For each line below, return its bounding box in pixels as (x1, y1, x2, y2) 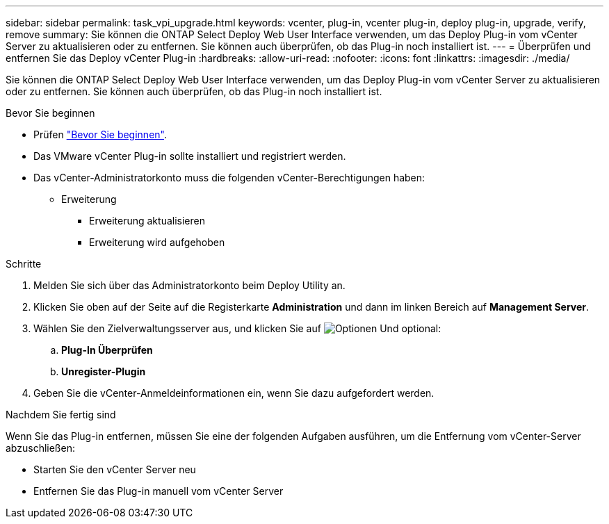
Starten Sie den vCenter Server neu (33, 464, 196, 475)
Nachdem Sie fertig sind (6, 409, 116, 420)
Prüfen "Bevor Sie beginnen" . (33, 129, 167, 140)
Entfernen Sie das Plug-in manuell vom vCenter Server (33, 485, 284, 497)
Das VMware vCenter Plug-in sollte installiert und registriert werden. (33, 150, 346, 162)
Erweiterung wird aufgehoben (89, 236, 225, 248)
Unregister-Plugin (61, 366, 146, 377)
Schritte (6, 258, 42, 270)
